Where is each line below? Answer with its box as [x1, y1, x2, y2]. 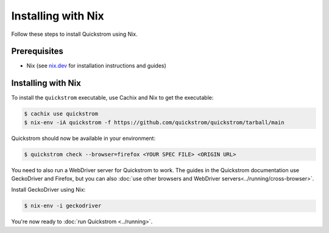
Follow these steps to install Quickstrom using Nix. [11, 30, 138, 38]
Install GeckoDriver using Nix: [11, 186, 86, 193]
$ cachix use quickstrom [24, 110, 99, 117]
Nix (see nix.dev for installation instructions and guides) [26, 62, 167, 69]
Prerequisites [11, 46, 63, 57]
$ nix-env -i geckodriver [24, 203, 102, 209]
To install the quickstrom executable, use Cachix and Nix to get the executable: [11, 94, 214, 102]
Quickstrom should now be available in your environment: [11, 134, 155, 142]
